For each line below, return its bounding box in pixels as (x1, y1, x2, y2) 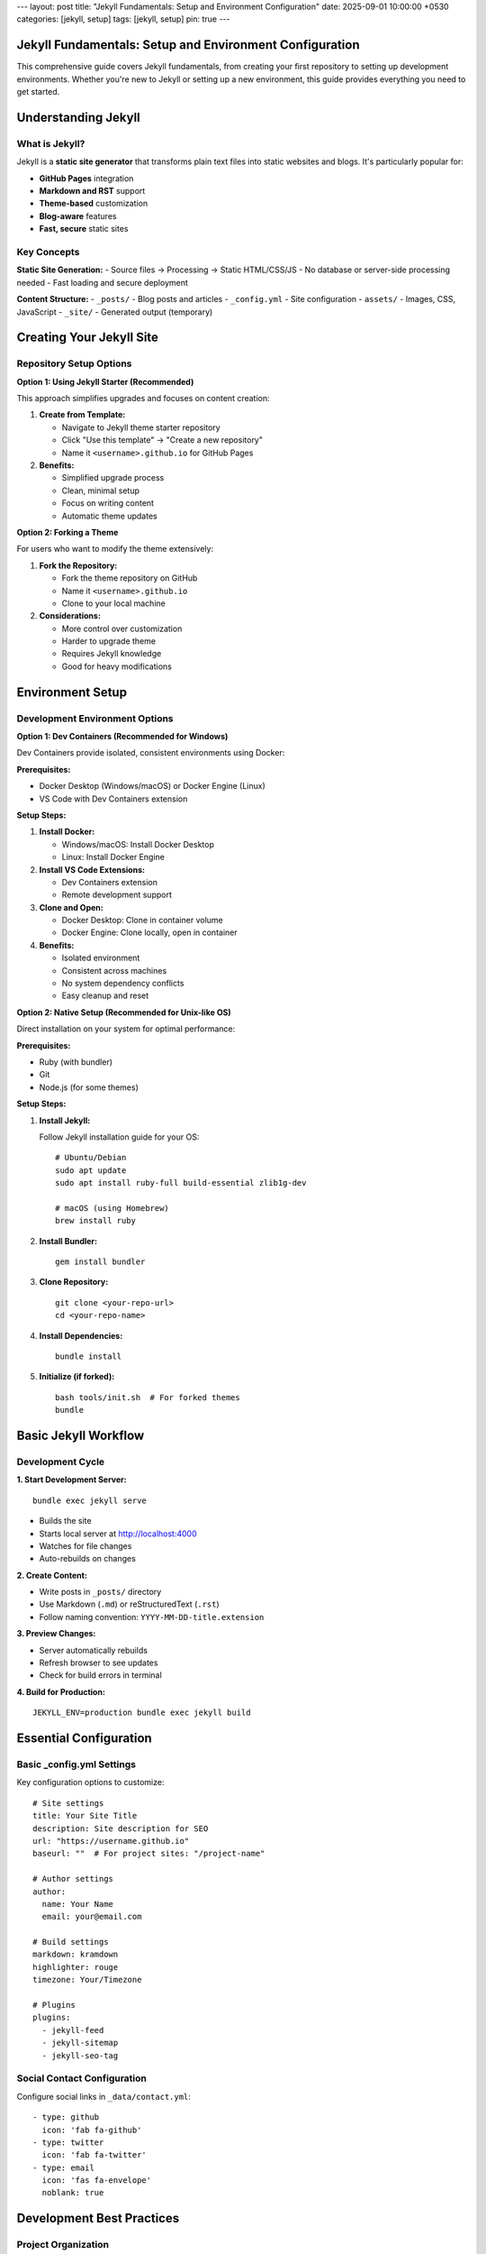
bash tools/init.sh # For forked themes (55, 1392, 240, 1402)
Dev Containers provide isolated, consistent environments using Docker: (16, 747, 285, 758)
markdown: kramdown (32, 1949, 119, 1960)
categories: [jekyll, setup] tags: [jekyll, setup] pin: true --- (16, 14, 230, 24)
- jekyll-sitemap (41, 2038, 119, 2048)
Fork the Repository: (39, 560, 118, 571)
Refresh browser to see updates (39, 1657, 158, 1668)
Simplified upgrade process (61, 472, 165, 483)
